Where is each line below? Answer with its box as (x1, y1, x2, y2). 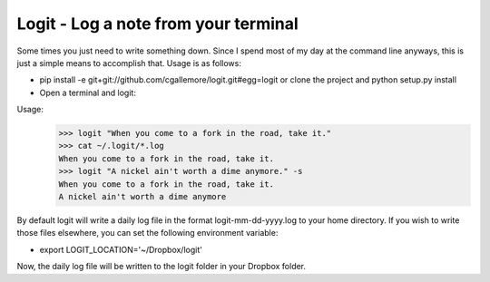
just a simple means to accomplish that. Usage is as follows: (16, 57, 242, 68)
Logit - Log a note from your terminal (16, 14, 299, 34)
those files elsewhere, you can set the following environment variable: (16, 228, 279, 238)
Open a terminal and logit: (39, 87, 136, 98)
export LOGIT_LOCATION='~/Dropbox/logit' (39, 244, 203, 255)
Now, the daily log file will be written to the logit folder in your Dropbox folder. (16, 261, 307, 272)
